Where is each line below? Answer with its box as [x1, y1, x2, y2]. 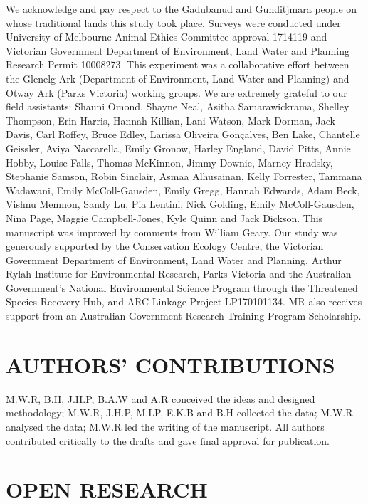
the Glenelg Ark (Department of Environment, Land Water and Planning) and [6, 70, 349, 85]
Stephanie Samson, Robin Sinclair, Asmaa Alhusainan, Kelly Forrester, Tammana [6, 169, 362, 184]
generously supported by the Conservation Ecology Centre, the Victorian [6, 238, 324, 253]
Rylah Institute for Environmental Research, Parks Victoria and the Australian [6, 266, 352, 281]
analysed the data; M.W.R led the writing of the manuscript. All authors [6, 419, 325, 434]
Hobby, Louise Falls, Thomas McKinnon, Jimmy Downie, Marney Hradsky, [6, 154, 333, 169]
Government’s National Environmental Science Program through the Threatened [6, 280, 358, 295]
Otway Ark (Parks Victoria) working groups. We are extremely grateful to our [6, 85, 347, 100]
